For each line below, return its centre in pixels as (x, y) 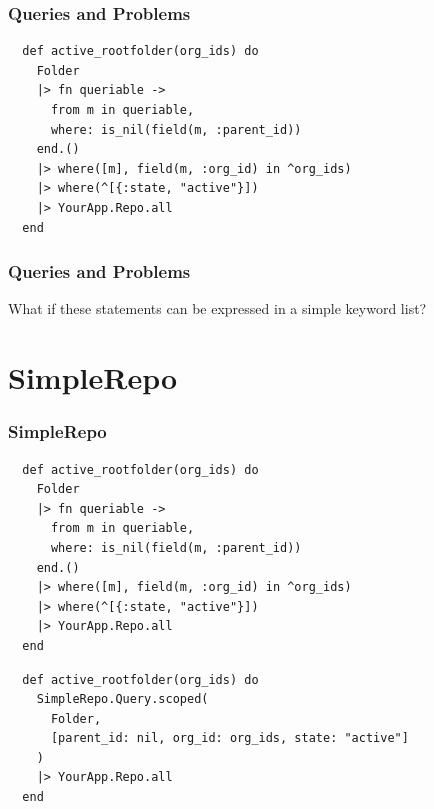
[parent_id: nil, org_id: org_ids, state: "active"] (229, 738)
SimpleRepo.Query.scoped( (122, 699)
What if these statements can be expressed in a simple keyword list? (217, 308)
